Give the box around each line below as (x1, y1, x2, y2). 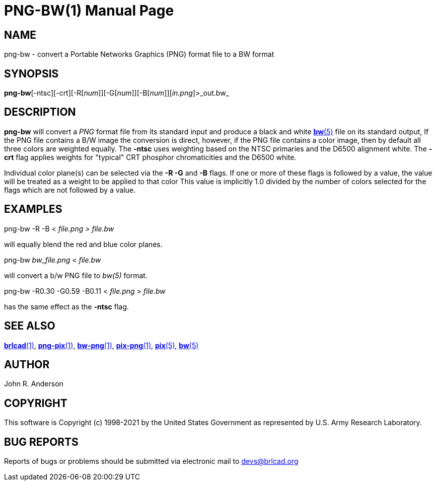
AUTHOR (4, 358, 50, 371)
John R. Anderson (4, 379, 63, 388)
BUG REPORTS (4, 435, 79, 448)
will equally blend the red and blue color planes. (4, 239, 163, 249)
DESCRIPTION (4, 106, 76, 119)
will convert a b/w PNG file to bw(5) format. (4, 271, 148, 280)
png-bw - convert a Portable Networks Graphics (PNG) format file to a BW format (4, 50, 274, 59)
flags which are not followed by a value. (4, 185, 136, 194)
